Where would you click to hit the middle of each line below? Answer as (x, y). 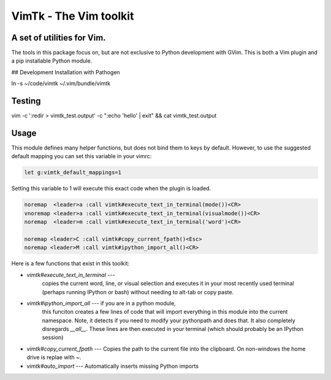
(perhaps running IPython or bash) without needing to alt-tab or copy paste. (138, 292)
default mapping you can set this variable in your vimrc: (82, 156)
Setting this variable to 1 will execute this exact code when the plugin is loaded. (111, 188)
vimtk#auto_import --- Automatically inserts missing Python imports (113, 366)
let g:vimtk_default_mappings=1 (73, 173)
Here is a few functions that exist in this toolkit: (70, 264)
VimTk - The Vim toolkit (73, 16)
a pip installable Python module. (52, 61)
